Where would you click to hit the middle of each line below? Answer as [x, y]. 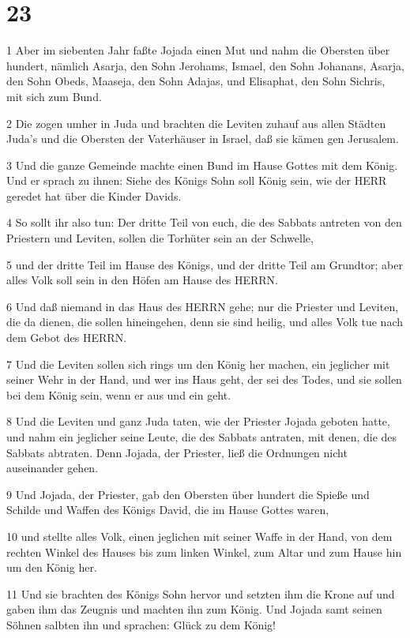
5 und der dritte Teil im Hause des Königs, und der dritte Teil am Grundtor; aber [205, 264]
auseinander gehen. [53, 468]
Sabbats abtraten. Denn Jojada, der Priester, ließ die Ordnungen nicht [177, 452]
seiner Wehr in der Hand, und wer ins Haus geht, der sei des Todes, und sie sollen [204, 379]
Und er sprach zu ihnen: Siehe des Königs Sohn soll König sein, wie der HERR [197, 180]
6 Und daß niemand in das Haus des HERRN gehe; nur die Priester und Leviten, [203, 306]
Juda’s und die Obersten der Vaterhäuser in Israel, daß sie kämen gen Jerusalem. [203, 139]
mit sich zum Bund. [54, 96]
